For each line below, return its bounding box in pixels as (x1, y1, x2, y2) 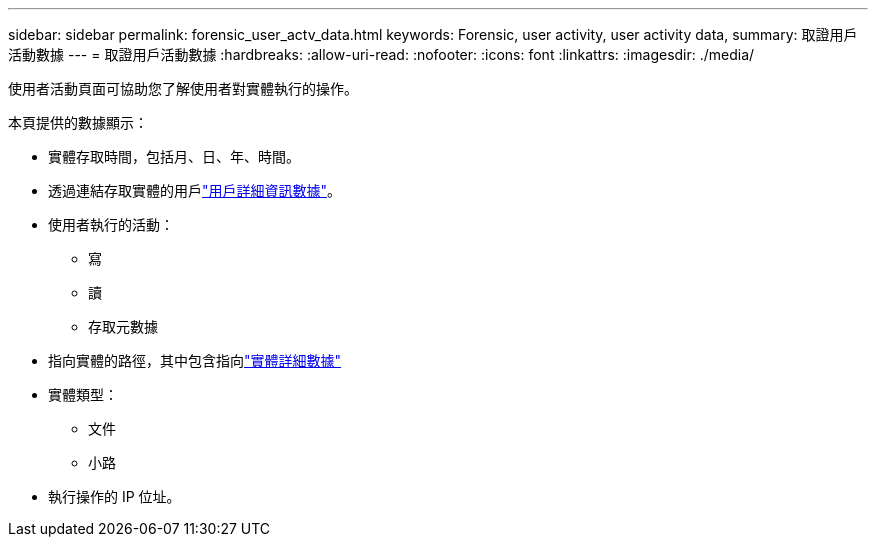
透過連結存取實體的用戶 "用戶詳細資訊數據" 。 (48, 182, 342, 199)
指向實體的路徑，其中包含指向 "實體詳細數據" (48, 352, 342, 369)
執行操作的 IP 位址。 (48, 488, 181, 505)
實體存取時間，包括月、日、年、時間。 (48, 148, 300, 165)
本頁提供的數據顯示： (8, 114, 148, 131)
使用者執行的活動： (48, 216, 174, 233)
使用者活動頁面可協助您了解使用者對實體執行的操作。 (8, 80, 358, 97)
